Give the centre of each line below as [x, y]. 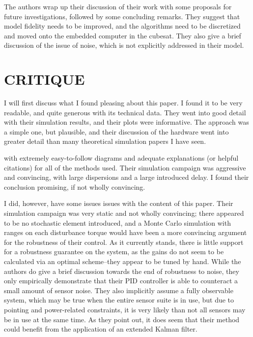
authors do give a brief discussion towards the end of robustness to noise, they [122, 271]
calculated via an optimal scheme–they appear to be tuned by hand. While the [123, 261]
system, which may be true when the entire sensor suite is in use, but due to [119, 300]
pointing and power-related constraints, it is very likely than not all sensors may [125, 309]
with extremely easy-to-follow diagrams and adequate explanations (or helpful [121, 158]
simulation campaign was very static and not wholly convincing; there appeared [124, 213]
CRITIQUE [44, 79]
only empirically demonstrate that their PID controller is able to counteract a [121, 281]
